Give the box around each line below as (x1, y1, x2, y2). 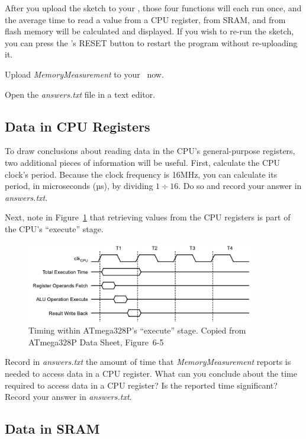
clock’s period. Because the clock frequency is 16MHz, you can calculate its (5, 168, 278, 180)
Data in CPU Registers (5, 117, 150, 135)
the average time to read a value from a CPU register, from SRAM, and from (5, 13, 286, 25)
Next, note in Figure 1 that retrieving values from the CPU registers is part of (5, 211, 291, 223)
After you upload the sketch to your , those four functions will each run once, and (5, 2, 302, 14)
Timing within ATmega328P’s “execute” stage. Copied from (28, 324, 246, 337)
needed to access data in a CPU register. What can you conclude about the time (5, 367, 297, 379)
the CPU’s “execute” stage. (5, 222, 104, 235)
